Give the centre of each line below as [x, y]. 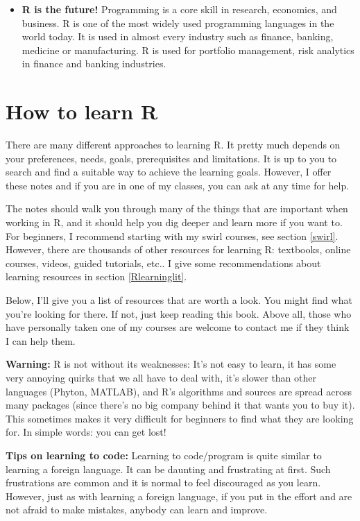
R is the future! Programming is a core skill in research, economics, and [179, 9]
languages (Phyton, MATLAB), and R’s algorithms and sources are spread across [179, 391]
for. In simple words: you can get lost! [86, 432]
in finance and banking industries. [94, 63]
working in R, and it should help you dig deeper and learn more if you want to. [174, 222]
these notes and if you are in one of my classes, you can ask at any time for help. [178, 185]
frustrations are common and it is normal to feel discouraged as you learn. [163, 482]
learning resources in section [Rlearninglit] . [96, 276]
